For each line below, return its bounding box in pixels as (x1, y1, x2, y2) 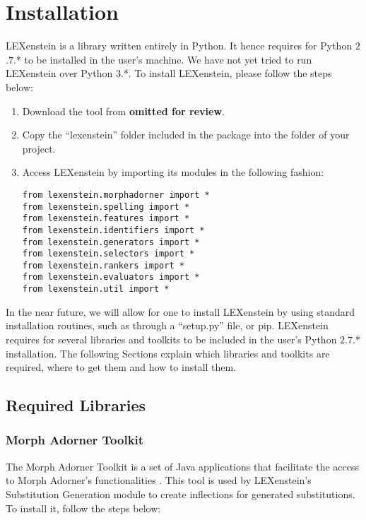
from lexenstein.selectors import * (22, 249, 195, 259)
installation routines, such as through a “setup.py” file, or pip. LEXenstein (6, 318, 329, 333)
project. (22, 141, 56, 155)
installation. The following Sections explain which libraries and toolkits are (6, 345, 330, 360)
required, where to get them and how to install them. (6, 360, 237, 374)
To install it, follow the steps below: (6, 500, 161, 515)
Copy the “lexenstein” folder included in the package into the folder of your (22, 127, 350, 142)
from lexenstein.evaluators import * (22, 272, 200, 283)
